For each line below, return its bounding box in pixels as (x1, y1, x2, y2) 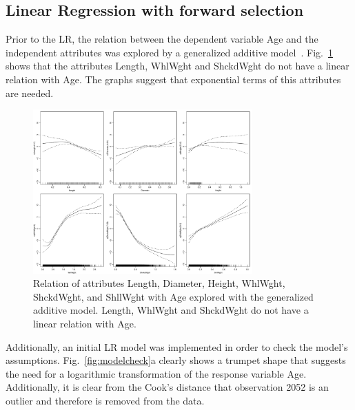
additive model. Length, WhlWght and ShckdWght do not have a (33, 303, 309, 317)
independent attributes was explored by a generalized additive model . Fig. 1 (6, 45, 333, 59)
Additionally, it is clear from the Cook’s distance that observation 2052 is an (6, 380, 329, 394)
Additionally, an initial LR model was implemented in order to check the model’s (6, 339, 348, 354)
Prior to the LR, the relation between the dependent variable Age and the (6, 32, 318, 46)
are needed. (6, 85, 54, 100)
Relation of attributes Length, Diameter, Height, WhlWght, (33, 276, 285, 290)
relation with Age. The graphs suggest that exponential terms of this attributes (6, 72, 341, 86)
